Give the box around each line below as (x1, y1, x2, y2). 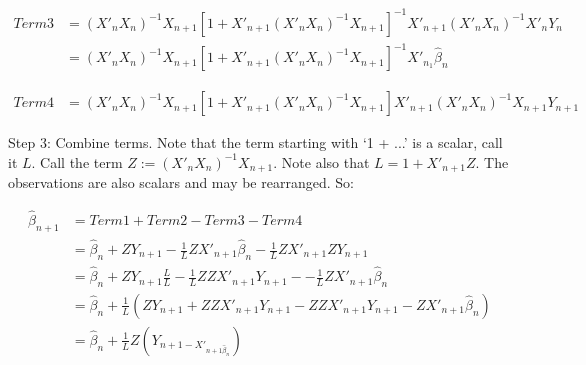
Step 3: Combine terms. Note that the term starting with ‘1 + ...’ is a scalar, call (8, 132, 503, 153)
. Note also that (273, 151, 370, 172)
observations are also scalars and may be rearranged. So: (8, 172, 354, 193)
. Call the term (31, 151, 123, 172)
